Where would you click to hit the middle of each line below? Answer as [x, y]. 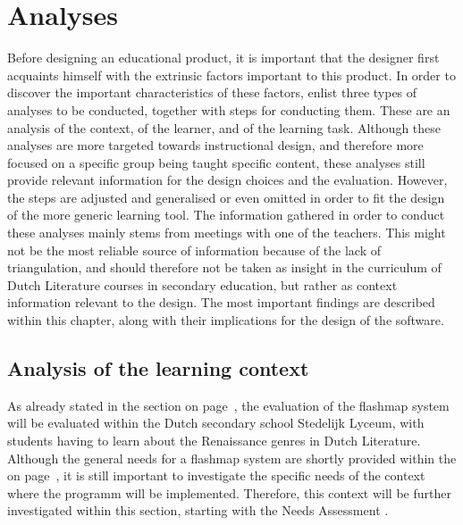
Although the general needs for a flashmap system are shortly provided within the [232, 458]
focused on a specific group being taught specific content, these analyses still [216, 162]
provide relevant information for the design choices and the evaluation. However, [227, 180]
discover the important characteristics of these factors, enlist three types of [212, 92]
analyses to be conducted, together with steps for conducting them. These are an [229, 109]
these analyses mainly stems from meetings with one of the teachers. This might [227, 233]
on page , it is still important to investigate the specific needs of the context [216, 475]
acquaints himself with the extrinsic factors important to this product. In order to [231, 75]
